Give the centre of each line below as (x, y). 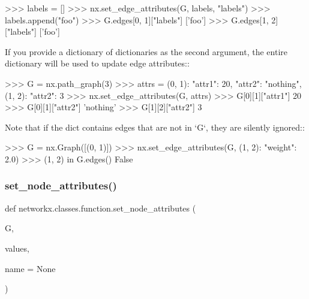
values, (17, 248)
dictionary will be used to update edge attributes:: (97, 63)
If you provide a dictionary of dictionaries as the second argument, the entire (146, 51)
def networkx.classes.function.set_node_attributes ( (100, 208)
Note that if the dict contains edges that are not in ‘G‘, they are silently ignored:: (155, 127)
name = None (30, 268)
